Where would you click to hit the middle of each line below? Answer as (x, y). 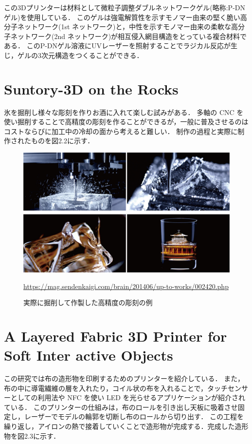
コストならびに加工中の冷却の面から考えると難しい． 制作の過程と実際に (121, 131)
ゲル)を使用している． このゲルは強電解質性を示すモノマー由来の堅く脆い (122, 17)
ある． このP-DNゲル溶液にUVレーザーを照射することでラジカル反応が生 (121, 46)
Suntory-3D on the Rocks (91, 88)
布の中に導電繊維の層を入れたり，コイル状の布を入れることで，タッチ (116, 388)
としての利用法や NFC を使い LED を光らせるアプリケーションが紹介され (128, 397)
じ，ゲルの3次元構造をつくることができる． (74, 55)
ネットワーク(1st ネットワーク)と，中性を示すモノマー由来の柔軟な (124, 27)
